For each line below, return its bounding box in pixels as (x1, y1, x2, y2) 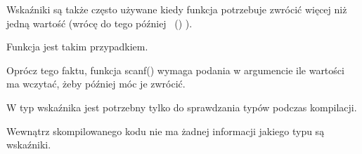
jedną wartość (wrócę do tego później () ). (6, 15, 193, 30)
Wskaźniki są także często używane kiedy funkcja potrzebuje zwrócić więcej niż (6, 2, 347, 16)
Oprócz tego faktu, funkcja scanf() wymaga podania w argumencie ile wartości (6, 62, 344, 77)
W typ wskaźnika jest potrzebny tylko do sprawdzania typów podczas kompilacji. (6, 99, 357, 114)
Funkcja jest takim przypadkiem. (6, 39, 148, 54)
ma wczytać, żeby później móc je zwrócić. (6, 76, 186, 91)
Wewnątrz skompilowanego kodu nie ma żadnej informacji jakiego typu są (6, 123, 325, 138)
